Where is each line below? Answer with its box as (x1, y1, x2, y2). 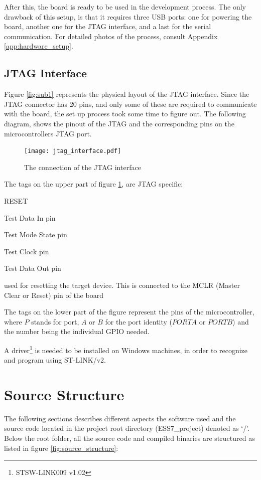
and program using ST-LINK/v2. (4, 355, 106, 365)
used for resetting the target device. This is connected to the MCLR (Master (4, 279, 240, 290)
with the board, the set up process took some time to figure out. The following (4, 108, 246, 119)
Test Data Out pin (4, 263, 61, 273)
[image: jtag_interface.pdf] (24, 147, 121, 155)
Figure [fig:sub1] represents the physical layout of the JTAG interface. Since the (4, 89, 249, 99)
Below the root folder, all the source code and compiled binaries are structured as (4, 433, 255, 443)
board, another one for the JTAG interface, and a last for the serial (4, 21, 211, 32)
